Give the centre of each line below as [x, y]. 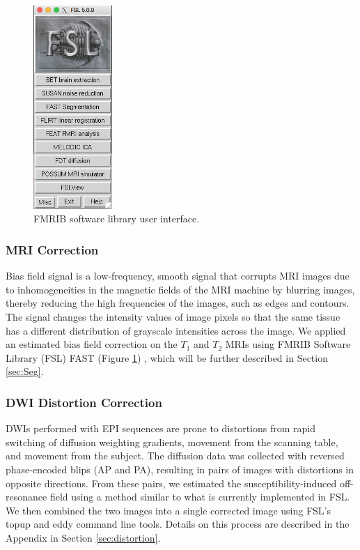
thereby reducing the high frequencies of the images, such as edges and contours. [178, 303]
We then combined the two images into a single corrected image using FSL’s [168, 510]
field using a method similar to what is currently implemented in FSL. [200, 497]
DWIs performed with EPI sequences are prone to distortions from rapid [161, 428]
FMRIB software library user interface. [117, 219]
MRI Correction [52, 249]
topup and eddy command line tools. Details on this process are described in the [178, 524]
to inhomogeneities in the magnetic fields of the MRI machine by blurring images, [180, 289]
